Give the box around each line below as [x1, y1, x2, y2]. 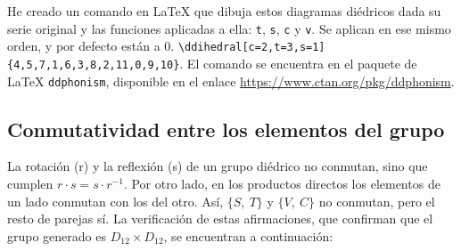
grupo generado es [7, 226, 106, 245]
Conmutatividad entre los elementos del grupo [7, 115, 445, 142]
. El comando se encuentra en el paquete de [179, 53, 417, 72]
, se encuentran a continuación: [163, 226, 333, 245]
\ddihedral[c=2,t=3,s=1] [177, 41, 325, 54]
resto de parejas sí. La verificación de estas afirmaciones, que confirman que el [7, 209, 433, 228]
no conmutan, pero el [318, 191, 435, 210]
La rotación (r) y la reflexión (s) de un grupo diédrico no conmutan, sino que [7, 157, 428, 175]
